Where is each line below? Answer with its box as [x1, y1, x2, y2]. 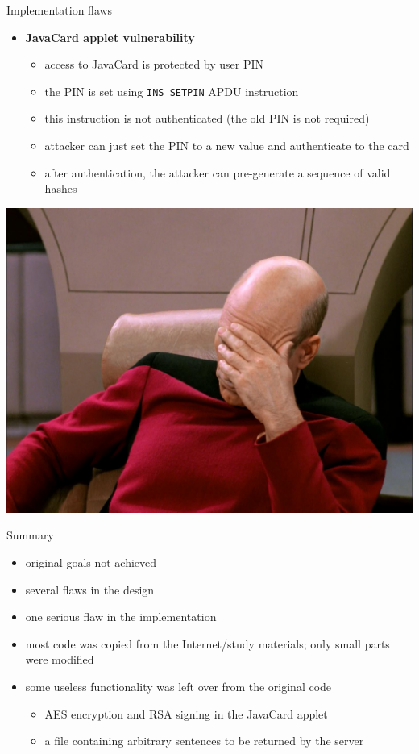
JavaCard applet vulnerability [25, 28, 195, 45]
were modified [25, 651, 94, 668]
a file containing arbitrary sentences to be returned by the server [44, 732, 364, 749]
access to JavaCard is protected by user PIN [44, 56, 264, 73]
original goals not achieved [25, 554, 157, 570]
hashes [44, 180, 77, 197]
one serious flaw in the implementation [25, 608, 217, 625]
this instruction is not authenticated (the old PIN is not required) [44, 110, 370, 127]
